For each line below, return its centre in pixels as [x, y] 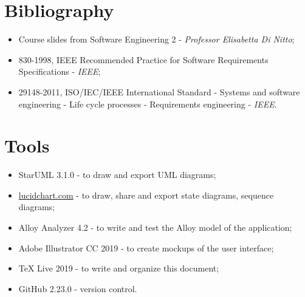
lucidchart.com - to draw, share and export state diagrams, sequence [146, 195]
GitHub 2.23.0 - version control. [78, 288]
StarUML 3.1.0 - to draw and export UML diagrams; [117, 175]
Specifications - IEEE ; [60, 71]
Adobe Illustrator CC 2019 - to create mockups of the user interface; [146, 248]
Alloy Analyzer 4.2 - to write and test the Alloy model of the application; [155, 227]
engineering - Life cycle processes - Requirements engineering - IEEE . [148, 104]
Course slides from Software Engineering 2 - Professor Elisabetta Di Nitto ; [156, 39]
